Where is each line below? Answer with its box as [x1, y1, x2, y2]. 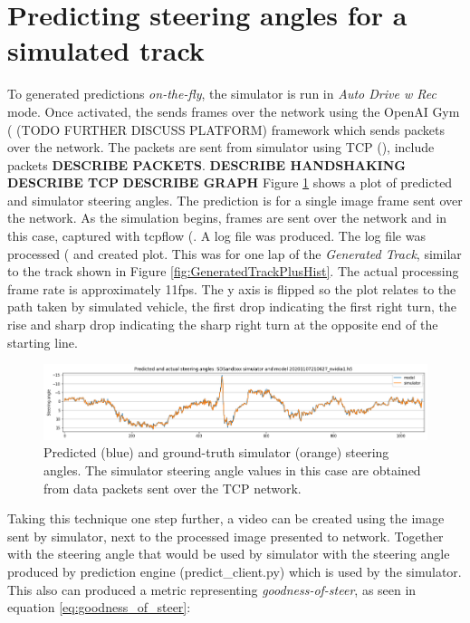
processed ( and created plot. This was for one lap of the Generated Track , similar [7, 244, 462, 263]
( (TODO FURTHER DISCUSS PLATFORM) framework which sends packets [7, 120, 445, 139]
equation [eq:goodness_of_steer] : [7, 598, 191, 617]
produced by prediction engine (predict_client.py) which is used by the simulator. [7, 562, 462, 581]
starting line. [7, 332, 78, 351]
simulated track [7, 32, 205, 69]
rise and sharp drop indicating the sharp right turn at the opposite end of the [7, 315, 438, 334]
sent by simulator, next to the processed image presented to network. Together [7, 526, 444, 545]
